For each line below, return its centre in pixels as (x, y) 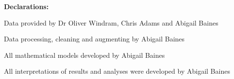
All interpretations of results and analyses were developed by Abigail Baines (117, 71)
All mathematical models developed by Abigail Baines (84, 55)
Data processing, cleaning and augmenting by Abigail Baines (94, 39)
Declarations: (26, 6)
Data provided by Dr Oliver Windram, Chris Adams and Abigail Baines (111, 22)
